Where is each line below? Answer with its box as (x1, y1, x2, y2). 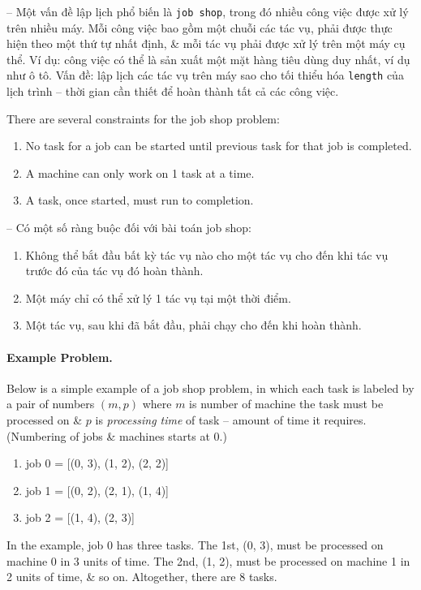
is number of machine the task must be (189, 395, 384, 412)
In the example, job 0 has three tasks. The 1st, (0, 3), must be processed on (6, 536, 384, 553)
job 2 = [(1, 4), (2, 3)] (25, 509, 135, 526)
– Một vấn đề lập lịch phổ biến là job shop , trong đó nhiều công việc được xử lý (6, 3, 409, 19)
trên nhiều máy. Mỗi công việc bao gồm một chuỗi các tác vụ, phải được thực (6, 19, 393, 36)
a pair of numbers (6, 395, 95, 412)
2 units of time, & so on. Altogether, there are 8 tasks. (6, 568, 277, 585)
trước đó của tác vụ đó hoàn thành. (25, 262, 204, 279)
